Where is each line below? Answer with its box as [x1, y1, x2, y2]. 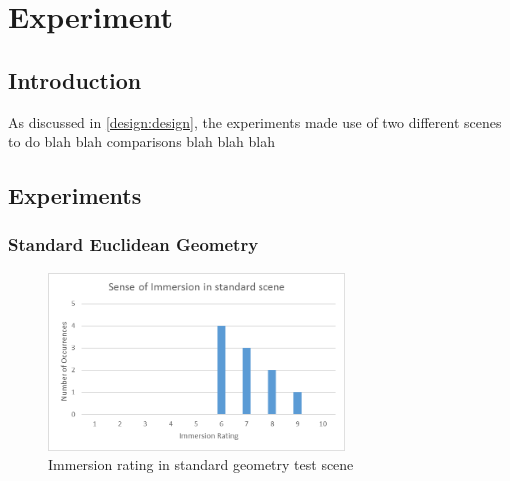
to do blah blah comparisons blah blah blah [8, 131, 276, 152]
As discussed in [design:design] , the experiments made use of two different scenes [8, 111, 502, 132]
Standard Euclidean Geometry [8, 232, 259, 257]
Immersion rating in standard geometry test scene [48, 454, 354, 475]
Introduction [8, 64, 142, 95]
